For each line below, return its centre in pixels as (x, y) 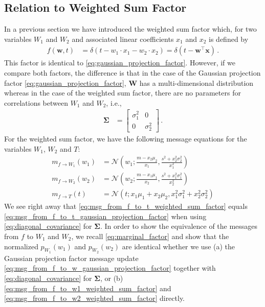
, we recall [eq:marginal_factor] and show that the (150, 236)
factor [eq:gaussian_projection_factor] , (65, 82)
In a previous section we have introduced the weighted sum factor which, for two (130, 29)
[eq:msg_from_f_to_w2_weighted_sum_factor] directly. (95, 298)
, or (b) (112, 278)
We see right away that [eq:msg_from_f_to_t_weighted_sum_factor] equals (126, 206)
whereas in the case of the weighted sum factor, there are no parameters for (123, 93)
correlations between (36, 102)
